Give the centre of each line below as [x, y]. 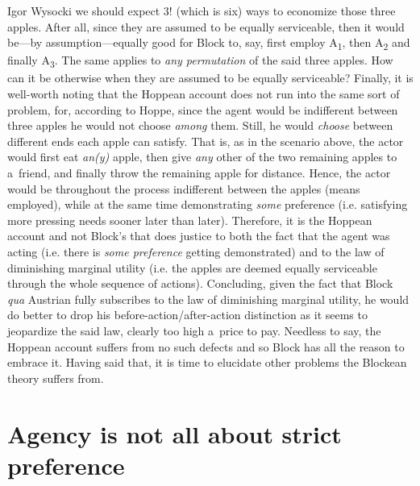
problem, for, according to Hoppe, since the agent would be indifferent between [203, 109]
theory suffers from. [56, 378]
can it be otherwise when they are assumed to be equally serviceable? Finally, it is [210, 78]
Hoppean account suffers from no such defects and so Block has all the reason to [206, 346]
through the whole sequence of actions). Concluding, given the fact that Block [200, 283]
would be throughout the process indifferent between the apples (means [184, 188]
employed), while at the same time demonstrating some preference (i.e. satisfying [208, 204]
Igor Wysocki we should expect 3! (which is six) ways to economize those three [202, 10]
